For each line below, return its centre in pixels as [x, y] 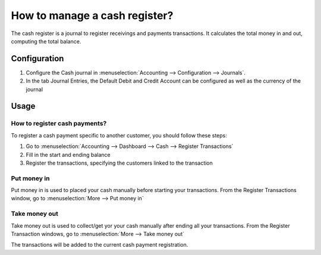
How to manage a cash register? [92, 15]
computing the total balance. [46, 41]
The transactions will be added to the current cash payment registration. [100, 245]
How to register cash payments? [59, 124]
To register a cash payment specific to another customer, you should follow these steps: [119, 135]
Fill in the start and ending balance [68, 155]
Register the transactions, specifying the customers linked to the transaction [119, 163]
